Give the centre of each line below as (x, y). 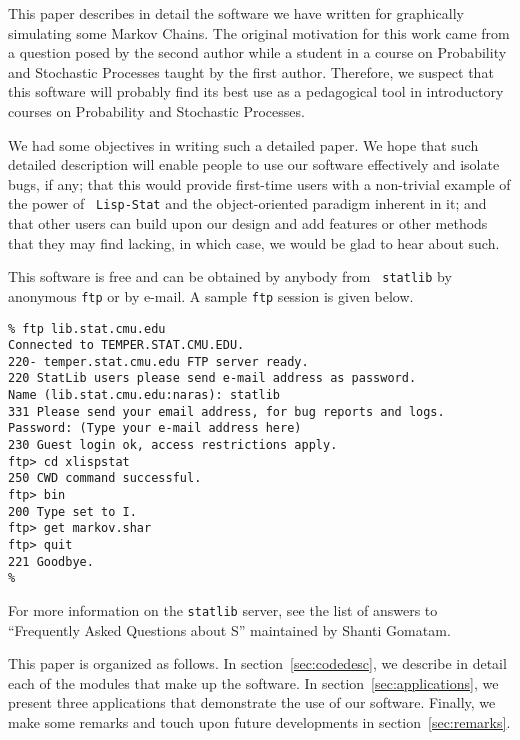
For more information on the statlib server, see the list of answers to (223, 610)
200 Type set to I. (72, 511)
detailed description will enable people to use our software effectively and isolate (254, 164)
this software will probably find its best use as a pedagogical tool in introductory (256, 91)
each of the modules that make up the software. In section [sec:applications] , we (253, 682)
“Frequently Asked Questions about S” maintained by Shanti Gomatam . (229, 629)
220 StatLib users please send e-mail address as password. (212, 378)
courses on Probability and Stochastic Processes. (156, 110)
